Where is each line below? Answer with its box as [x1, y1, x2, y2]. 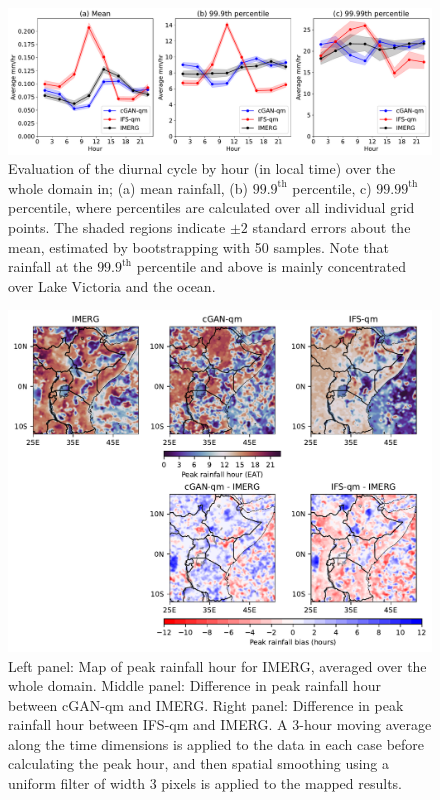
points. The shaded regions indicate [8, 216, 226, 237]
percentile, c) [292, 177, 372, 198]
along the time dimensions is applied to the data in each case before [8, 733, 425, 754]
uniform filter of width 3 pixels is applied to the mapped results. [8, 773, 403, 794]
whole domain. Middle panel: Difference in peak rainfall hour [8, 675, 381, 696]
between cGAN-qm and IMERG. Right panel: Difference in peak [8, 694, 404, 715]
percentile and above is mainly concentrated [136, 256, 407, 277]
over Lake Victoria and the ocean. [8, 275, 216, 296]
